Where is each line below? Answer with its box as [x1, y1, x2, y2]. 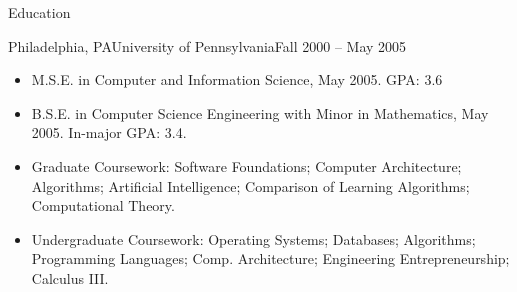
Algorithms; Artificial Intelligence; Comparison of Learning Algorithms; [31, 175, 470, 196]
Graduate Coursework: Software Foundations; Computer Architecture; [31, 155, 462, 176]
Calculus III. [31, 267, 109, 288]
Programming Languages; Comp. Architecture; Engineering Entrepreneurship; [31, 248, 510, 269]
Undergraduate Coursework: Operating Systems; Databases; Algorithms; [31, 228, 476, 249]
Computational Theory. [31, 195, 175, 216]
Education [8, 2, 71, 22]
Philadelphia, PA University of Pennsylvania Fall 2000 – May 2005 [8, 35, 407, 56]
